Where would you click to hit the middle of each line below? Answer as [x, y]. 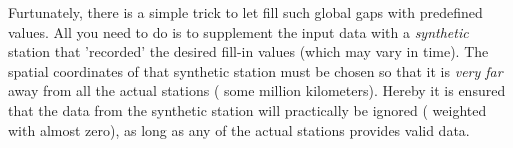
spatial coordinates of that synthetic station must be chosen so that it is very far [255, 70]
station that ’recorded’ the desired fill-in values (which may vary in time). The [248, 51]
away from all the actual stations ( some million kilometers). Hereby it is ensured [257, 90]
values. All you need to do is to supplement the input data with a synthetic [238, 31]
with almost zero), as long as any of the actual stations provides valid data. [239, 129]
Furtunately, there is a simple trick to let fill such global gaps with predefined [245, 12]
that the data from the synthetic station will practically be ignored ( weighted [247, 109]
